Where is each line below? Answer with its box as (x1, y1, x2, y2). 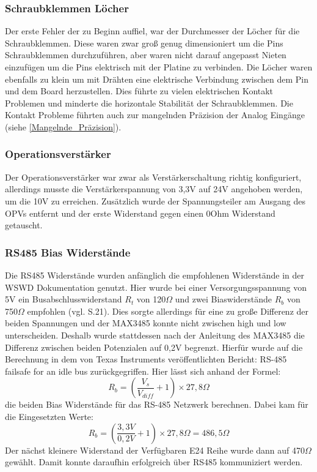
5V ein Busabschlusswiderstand (5, 293, 122, 305)
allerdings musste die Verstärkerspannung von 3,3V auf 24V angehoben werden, (5, 182, 303, 195)
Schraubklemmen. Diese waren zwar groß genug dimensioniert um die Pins (5, 36, 283, 49)
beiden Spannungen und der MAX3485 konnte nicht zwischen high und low (5, 317, 286, 329)
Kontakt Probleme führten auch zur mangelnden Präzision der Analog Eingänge (5, 108, 305, 121)
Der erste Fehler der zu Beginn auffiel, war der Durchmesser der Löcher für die (5, 24, 300, 37)
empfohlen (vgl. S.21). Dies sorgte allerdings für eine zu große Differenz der (27, 304, 308, 317)
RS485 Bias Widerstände (5, 244, 131, 260)
